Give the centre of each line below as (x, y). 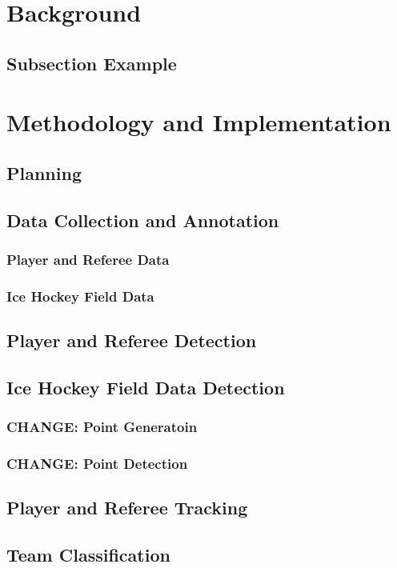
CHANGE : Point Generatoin (102, 427)
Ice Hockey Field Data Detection (146, 387)
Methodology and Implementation (199, 122)
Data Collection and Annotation (143, 220)
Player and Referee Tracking (127, 508)
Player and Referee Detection (132, 340)
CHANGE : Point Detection (97, 464)
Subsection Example (92, 63)
